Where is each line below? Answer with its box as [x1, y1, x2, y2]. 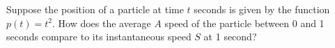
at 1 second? [203, 29, 257, 44]
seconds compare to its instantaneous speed [6, 29, 192, 44]
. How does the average [52, 15, 151, 30]
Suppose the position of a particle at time [6, 2, 184, 16]
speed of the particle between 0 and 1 [164, 15, 325, 30]
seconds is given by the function [194, 2, 330, 16]
